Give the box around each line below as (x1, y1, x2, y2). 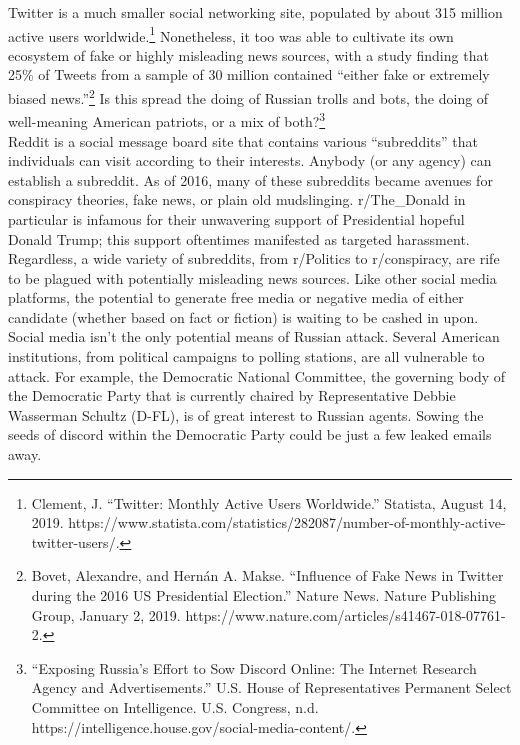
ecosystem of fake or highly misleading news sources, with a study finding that (8, 44, 489, 65)
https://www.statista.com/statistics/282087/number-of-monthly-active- (68, 512, 506, 533)
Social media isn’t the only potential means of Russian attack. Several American (8, 326, 500, 347)
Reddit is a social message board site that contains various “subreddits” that (8, 130, 478, 151)
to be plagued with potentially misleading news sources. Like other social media (8, 267, 497, 288)
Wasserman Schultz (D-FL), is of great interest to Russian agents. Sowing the (8, 404, 484, 425)
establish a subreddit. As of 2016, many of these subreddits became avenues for (8, 169, 493, 190)
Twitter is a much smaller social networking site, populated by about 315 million (8, 2, 503, 22)
